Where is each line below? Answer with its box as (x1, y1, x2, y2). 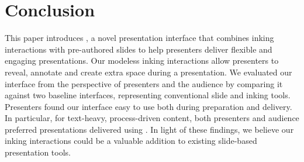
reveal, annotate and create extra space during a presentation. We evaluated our (5, 66, 292, 78)
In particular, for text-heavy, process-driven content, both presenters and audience (5, 112, 299, 124)
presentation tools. (5, 146, 71, 158)
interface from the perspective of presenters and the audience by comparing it (5, 77, 283, 89)
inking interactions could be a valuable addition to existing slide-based (5, 135, 257, 147)
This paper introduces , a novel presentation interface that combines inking (5, 32, 274, 44)
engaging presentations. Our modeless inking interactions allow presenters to (5, 54, 279, 67)
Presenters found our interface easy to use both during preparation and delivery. (5, 100, 292, 112)
